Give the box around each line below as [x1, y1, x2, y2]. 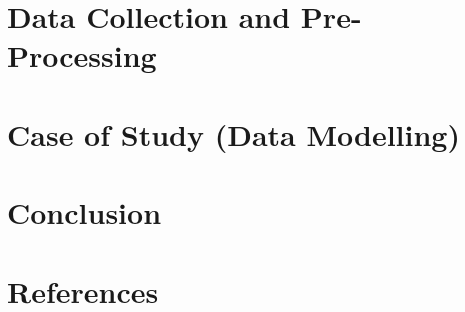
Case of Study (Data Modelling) [7, 113, 460, 154]
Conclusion [7, 192, 162, 233]
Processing [7, 35, 157, 76]
